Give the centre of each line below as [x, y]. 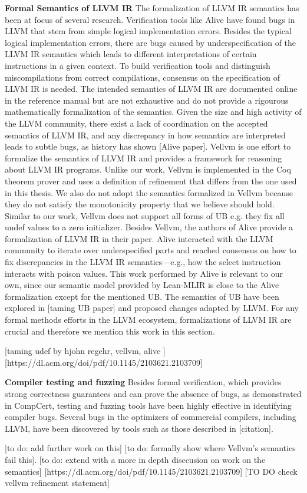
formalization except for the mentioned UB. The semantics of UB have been [142, 296]
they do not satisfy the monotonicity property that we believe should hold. [140, 204]
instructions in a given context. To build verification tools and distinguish [138, 65]
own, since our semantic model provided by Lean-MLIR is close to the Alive [142, 285]
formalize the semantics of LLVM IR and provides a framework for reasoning [143, 158]
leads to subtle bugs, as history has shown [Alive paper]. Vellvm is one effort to [148, 146]
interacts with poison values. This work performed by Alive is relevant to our [144, 273]
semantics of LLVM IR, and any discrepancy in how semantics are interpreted [145, 135]
